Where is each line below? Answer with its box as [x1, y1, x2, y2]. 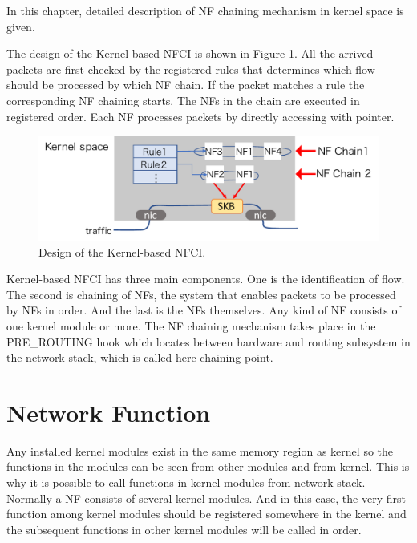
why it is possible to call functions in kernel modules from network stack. [6, 474, 366, 491]
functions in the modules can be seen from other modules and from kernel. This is [6, 458, 410, 475]
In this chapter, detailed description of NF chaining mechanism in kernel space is [6, 2, 404, 18]
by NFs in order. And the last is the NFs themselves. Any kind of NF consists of [6, 302, 401, 318]
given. [6, 18, 35, 34]
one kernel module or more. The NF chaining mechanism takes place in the [6, 317, 376, 334]
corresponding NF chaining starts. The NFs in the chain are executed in [6, 91, 360, 108]
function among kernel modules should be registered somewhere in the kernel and [6, 505, 407, 522]
